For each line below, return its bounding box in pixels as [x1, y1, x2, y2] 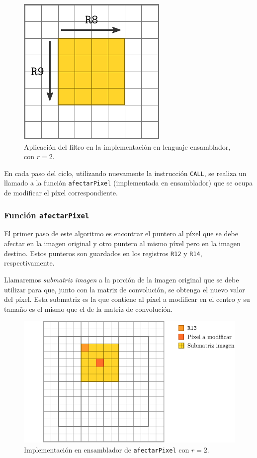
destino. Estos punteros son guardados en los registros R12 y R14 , [4, 248, 202, 258]
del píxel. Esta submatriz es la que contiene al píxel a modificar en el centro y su [4, 294, 250, 304]
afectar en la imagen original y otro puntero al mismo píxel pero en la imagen [4, 238, 241, 249]
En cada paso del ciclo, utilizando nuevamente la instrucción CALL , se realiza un [4, 168, 247, 178]
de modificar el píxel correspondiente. [4, 187, 118, 198]
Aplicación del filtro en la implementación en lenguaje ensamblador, [24, 141, 231, 152]
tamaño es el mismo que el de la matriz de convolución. [4, 303, 173, 314]
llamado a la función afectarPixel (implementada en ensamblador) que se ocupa [4, 178, 253, 188]
